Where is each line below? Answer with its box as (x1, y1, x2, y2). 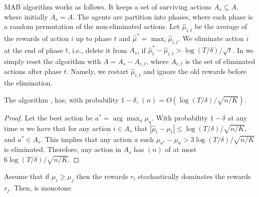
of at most (165, 144, 197, 154)
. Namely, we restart (66, 66, 129, 76)
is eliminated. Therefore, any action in (4, 144, 121, 154)
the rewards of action (4, 32, 69, 43)
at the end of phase (4, 44, 63, 55)
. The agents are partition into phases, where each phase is (73, 11, 253, 21)
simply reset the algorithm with (4, 56, 101, 66)
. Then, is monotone (10, 182, 72, 192)
